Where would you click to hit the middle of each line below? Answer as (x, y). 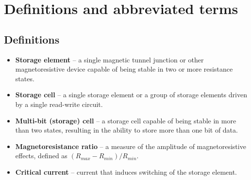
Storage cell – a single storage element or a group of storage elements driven (131, 95)
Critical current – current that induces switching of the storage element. (126, 172)
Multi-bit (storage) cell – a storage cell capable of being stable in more (126, 120)
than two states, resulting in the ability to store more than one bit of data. (126, 130)
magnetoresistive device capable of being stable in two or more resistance (124, 69)
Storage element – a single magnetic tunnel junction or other (109, 59)
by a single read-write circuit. (59, 104)
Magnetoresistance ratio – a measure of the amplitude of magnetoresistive (131, 146)
